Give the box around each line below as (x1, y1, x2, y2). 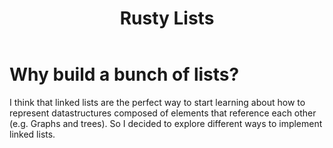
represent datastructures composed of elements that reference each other (9, 107, 317, 119)
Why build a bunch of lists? (9, 63, 240, 86)
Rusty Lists (119, 7, 215, 30)
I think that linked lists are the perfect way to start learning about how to (9, 96, 306, 108)
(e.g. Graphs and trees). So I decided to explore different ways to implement (9, 117, 323, 129)
